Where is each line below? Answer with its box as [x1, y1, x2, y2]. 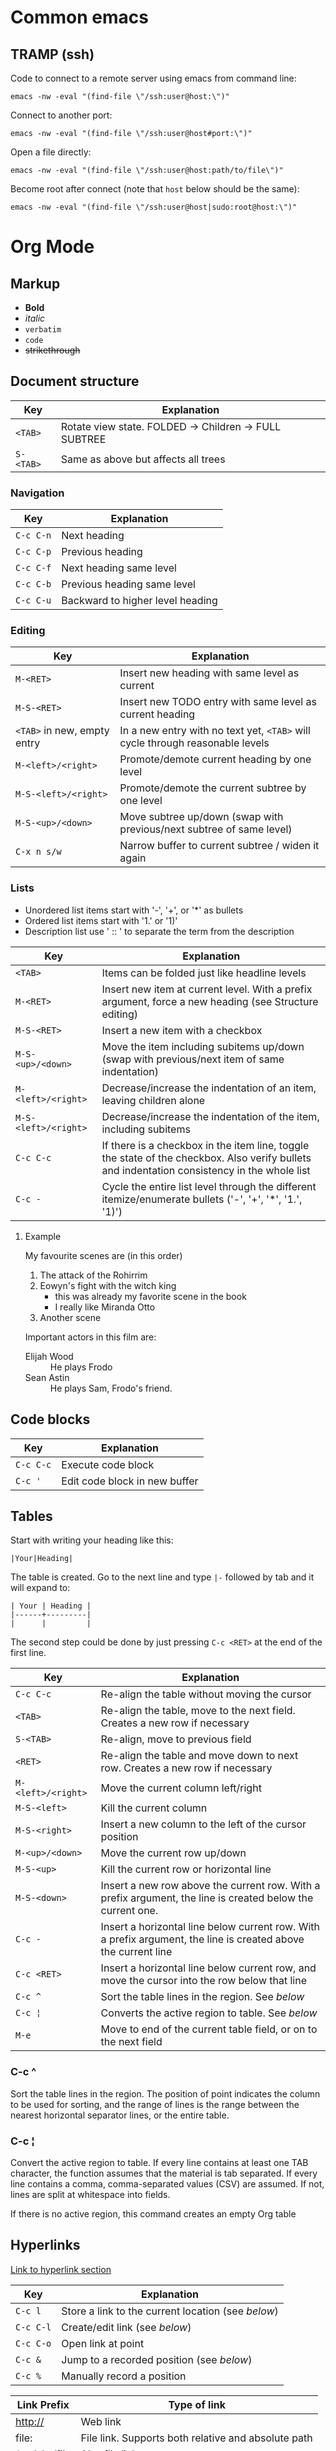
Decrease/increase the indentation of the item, [101, 1109, 320, 1123]
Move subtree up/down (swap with [119, 810, 284, 824]
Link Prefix [16, 2397, 70, 2411]
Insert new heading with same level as [119, 666, 300, 680]
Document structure [10, 373, 140, 390]
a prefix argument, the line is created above [100, 1932, 305, 1946]
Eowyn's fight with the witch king [39, 1279, 177, 1291]
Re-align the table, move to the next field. [100, 1704, 296, 1718]
